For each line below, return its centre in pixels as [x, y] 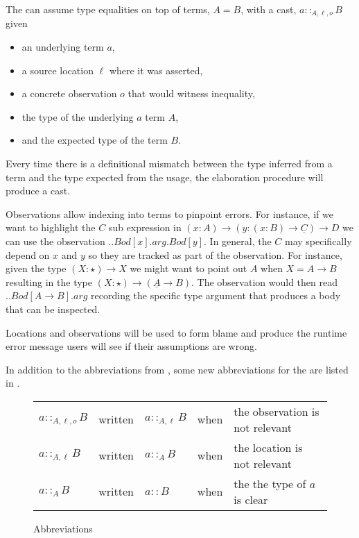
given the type [36, 268]
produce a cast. [38, 191]
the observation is [277, 411]
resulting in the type [49, 281]
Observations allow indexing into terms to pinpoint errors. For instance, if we [169, 213]
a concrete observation [69, 93]
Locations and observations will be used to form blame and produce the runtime [176, 332]
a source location [58, 70]
